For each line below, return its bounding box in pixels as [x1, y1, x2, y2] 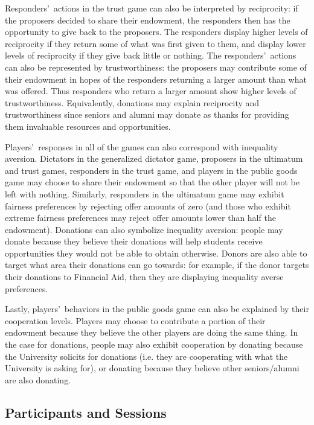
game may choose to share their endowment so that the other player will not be [5, 176, 300, 188]
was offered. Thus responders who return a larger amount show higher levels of [5, 85, 296, 97]
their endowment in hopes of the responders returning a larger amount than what [5, 72, 307, 85]
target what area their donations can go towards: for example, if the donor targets [5, 258, 309, 271]
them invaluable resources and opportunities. [5, 120, 171, 132]
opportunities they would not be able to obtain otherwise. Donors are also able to [5, 246, 307, 259]
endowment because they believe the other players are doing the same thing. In [5, 326, 298, 339]
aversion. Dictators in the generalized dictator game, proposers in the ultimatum [5, 152, 303, 165]
